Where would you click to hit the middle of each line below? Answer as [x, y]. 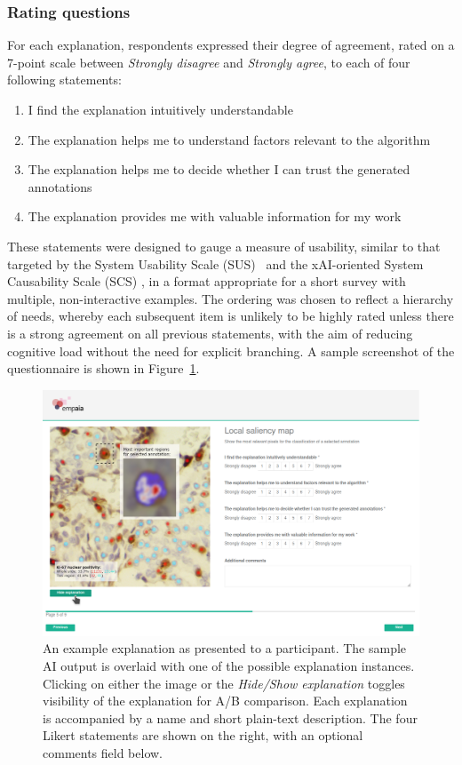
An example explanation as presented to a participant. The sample [225, 648]
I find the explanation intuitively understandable [160, 109]
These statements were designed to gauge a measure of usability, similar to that [224, 246]
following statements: [64, 80]
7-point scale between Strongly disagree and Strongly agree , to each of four [209, 62]
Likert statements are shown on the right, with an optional [203, 735]
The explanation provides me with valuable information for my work [215, 216]
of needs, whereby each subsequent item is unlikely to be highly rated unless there [231, 316]
